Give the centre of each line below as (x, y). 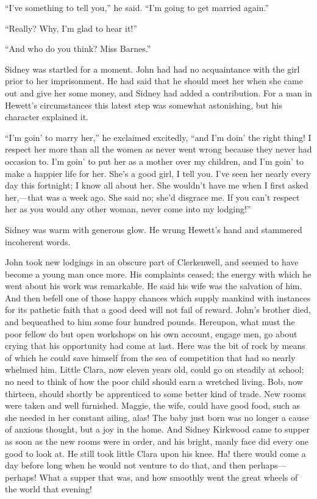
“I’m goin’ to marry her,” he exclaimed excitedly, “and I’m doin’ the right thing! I (158, 137)
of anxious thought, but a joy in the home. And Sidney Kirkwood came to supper (158, 429)
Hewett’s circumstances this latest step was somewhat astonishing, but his (144, 105)
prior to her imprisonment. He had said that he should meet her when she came (154, 81)
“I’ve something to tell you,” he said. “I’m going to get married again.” (137, 7)
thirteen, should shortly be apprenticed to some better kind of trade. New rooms (155, 393)
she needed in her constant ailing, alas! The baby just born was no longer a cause (157, 417)
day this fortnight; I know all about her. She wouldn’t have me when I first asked (157, 185)
